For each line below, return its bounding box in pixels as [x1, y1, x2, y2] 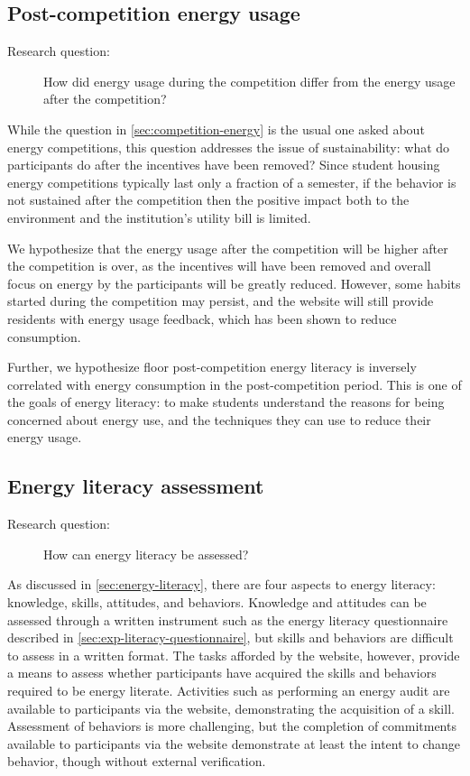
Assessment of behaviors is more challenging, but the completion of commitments [7, 716, 456, 735]
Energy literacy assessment [7, 472, 264, 500]
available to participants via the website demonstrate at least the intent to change [7, 734, 461, 753]
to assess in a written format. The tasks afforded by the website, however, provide [7, 645, 460, 664]
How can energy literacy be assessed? [43, 544, 249, 563]
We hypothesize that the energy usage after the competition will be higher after [7, 238, 448, 257]
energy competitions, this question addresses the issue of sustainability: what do [7, 137, 450, 156]
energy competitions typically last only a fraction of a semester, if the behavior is [7, 172, 456, 191]
